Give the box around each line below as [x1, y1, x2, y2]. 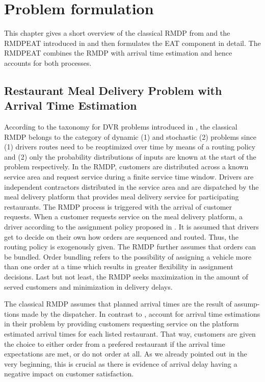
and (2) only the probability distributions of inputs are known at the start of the [4, 151, 256, 162]
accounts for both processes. [4, 57, 92, 68]
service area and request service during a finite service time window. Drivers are [4, 171, 254, 182]
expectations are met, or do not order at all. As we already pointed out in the [4, 348, 247, 359]
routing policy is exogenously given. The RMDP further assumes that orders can [4, 241, 256, 252]
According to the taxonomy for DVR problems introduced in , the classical [4, 121, 237, 132]
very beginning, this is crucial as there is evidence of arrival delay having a [4, 358, 237, 369]
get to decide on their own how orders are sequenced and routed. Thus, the [4, 231, 239, 242]
